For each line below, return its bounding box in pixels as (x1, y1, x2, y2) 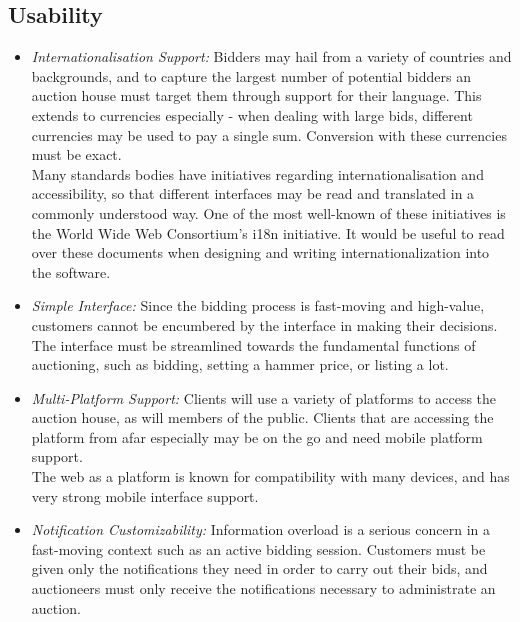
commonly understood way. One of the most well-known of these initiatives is (31, 202, 506, 223)
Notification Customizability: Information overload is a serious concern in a (31, 519, 490, 540)
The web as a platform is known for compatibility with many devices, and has (31, 466, 510, 487)
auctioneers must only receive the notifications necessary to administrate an (31, 578, 496, 599)
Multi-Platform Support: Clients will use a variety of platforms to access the (31, 387, 497, 408)
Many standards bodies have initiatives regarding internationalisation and (31, 163, 484, 184)
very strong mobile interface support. (31, 485, 259, 506)
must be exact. (31, 144, 122, 165)
